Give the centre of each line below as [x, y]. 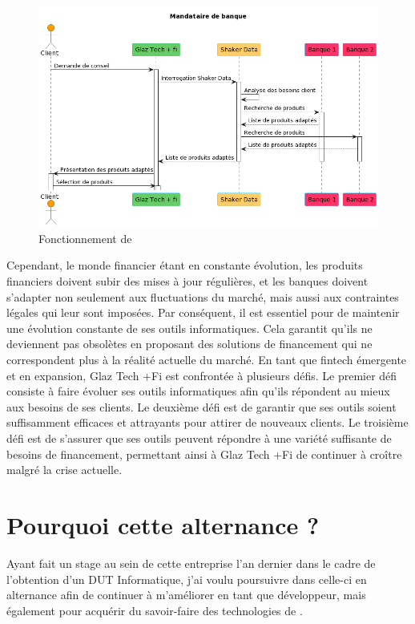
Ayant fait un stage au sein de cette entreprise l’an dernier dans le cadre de [191, 563]
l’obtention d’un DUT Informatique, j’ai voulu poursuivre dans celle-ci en [187, 579]
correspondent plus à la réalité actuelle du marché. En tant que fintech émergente [207, 360]
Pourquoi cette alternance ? [163, 524]
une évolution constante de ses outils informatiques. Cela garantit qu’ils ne [189, 328]
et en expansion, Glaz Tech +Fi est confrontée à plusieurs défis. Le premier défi [202, 375]
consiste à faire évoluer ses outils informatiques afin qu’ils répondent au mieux [198, 391]
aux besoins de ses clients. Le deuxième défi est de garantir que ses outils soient [201, 406]
